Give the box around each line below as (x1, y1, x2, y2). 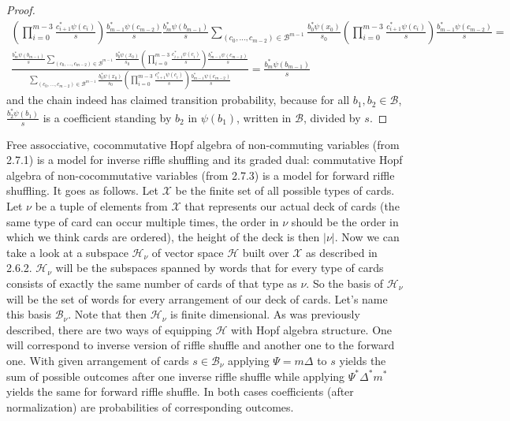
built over (242, 244, 289, 260)
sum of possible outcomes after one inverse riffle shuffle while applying (6, 367, 345, 384)
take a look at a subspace (6, 244, 128, 260)
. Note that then (68, 306, 147, 322)
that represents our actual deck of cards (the (184, 198, 400, 214)
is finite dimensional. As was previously (170, 306, 360, 322)
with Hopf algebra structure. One (231, 321, 393, 337)
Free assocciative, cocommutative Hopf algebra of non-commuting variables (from (6, 136, 400, 152)
